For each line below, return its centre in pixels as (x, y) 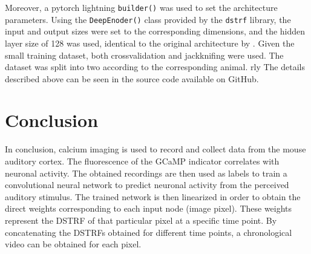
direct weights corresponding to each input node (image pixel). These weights (149, 208)
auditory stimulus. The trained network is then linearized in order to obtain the (153, 196)
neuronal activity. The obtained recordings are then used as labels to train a (146, 173)
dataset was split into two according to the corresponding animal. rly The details (155, 67)
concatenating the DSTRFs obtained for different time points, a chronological (149, 232)
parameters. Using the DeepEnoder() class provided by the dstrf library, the (148, 19)
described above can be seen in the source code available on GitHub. (132, 78)
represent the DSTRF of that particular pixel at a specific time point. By (141, 220)
